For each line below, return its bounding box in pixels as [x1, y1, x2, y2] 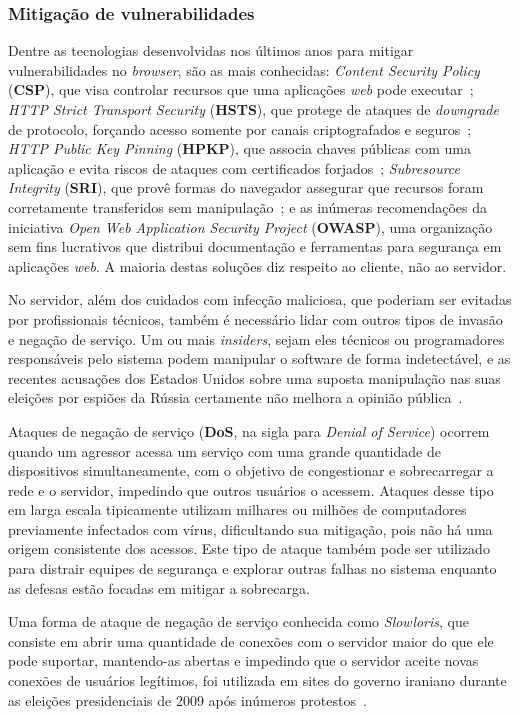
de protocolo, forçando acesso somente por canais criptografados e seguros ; [8, 118, 472, 139]
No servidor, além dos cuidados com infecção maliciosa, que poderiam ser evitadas [8, 289, 512, 310]
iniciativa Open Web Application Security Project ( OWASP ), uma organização [8, 216, 493, 237]
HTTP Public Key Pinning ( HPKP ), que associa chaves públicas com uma [8, 138, 471, 159]
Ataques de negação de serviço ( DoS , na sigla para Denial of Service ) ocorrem [8, 420, 490, 441]
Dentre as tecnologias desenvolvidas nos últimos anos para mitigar [8, 40, 414, 61]
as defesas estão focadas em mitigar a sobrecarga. [8, 577, 310, 598]
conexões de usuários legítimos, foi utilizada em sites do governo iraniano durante [8, 670, 507, 691]
